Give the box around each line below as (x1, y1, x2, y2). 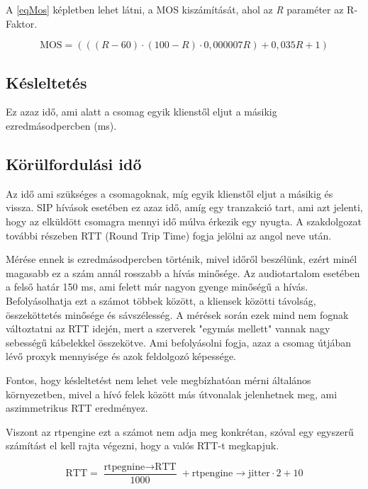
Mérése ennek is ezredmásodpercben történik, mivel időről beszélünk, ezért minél (6, 252, 357, 266)
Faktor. (6, 16, 38, 30)
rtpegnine (104, 461, 145, 472)
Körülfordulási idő (6, 152, 142, 174)
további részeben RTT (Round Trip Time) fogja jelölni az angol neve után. (6, 227, 332, 242)
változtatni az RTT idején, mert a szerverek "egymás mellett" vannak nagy (6, 321, 330, 336)
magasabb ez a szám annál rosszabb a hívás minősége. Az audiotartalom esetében (6, 265, 360, 280)
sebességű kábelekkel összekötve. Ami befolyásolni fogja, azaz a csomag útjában (6, 335, 351, 349)
